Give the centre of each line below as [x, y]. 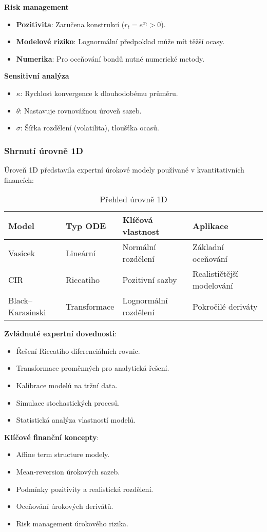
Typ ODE [86, 225]
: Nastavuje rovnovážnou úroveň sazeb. [81, 110]
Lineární [81, 253]
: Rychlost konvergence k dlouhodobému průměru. [99, 93]
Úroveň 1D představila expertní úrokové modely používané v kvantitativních [124, 169]
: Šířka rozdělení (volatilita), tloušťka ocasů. [90, 128]
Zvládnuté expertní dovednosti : [61, 334]
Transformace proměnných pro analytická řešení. [93, 368]
